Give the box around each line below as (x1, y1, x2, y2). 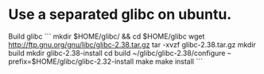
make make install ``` (134, 57, 203, 66)
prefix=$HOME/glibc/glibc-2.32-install (8, 57, 134, 66)
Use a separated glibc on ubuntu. (8, 6, 232, 24)
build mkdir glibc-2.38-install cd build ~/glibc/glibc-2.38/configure (8, 48, 226, 57)
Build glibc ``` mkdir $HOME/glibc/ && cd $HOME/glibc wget (8, 31, 205, 41)
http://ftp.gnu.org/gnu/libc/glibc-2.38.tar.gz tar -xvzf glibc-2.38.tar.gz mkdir (8, 39, 257, 49)
